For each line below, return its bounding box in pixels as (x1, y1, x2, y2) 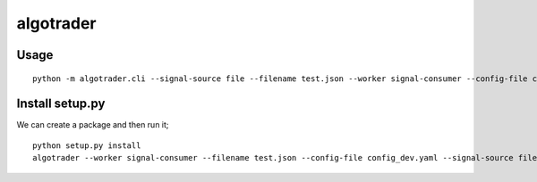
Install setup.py (16, 96, 106, 112)
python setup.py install (32, 140, 141, 151)
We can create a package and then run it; (16, 120, 169, 130)
